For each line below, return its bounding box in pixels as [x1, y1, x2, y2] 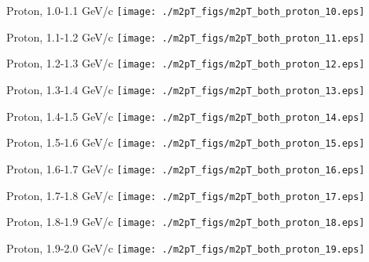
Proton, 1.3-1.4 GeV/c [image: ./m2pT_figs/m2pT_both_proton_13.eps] [6, 81, 365, 97]
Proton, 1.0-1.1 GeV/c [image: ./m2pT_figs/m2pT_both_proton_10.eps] [6, 2, 365, 18]
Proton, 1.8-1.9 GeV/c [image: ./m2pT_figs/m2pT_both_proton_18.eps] [6, 213, 365, 230]
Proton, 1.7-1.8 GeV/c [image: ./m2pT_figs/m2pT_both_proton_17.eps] [6, 187, 365, 203]
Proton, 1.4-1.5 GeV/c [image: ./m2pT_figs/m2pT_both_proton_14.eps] [6, 107, 365, 124]
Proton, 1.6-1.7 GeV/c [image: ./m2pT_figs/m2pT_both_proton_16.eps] [6, 160, 365, 176]
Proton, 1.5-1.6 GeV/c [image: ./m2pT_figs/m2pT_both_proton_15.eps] [6, 134, 365, 151]
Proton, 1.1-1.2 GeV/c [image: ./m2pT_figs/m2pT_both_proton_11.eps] [6, 28, 365, 45]
